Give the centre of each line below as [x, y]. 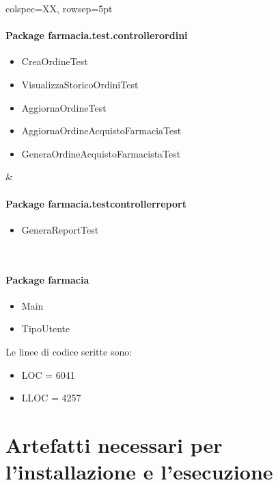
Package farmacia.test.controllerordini [97, 35]
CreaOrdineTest [55, 61]
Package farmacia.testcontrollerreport [96, 203]
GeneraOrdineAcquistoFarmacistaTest [101, 153]
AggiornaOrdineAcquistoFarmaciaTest [101, 130]
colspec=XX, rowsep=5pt [59, 8]
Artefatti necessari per [114, 444]
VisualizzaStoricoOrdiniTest [80, 84]
